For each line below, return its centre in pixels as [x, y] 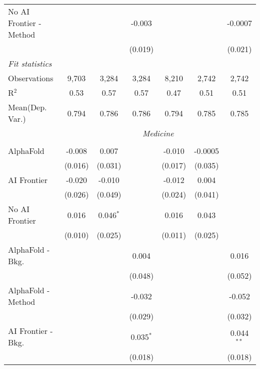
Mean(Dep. [27, 107]
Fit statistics [30, 63]
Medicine [158, 133]
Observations [31, 78]
